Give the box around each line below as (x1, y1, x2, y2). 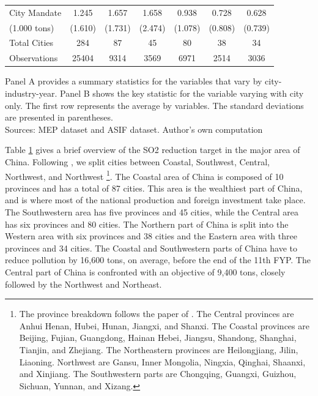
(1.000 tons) (9, 21, 54, 34)
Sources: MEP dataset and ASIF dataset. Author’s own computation (5, 122, 263, 135)
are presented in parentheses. (5, 111, 113, 124)
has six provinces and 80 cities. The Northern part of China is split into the (5, 217, 289, 230)
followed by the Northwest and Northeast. (5, 277, 162, 290)
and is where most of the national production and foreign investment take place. (5, 193, 306, 206)
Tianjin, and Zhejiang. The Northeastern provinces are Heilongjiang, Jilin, (19, 343, 298, 356)
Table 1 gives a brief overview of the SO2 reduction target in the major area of (5, 143, 300, 156)
